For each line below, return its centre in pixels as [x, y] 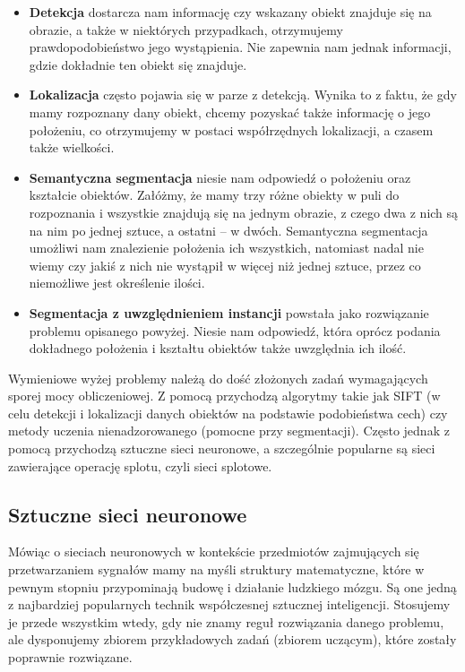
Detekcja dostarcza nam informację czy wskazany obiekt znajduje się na [230, 12]
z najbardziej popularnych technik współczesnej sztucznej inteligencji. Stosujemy [229, 604]
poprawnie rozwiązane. [70, 657]
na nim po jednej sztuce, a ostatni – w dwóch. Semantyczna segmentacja [228, 230]
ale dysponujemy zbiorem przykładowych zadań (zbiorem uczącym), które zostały [232, 639]
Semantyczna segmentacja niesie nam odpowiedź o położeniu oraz [220, 177]
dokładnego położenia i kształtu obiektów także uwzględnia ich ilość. [218, 348]
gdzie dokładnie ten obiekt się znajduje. [138, 64]
